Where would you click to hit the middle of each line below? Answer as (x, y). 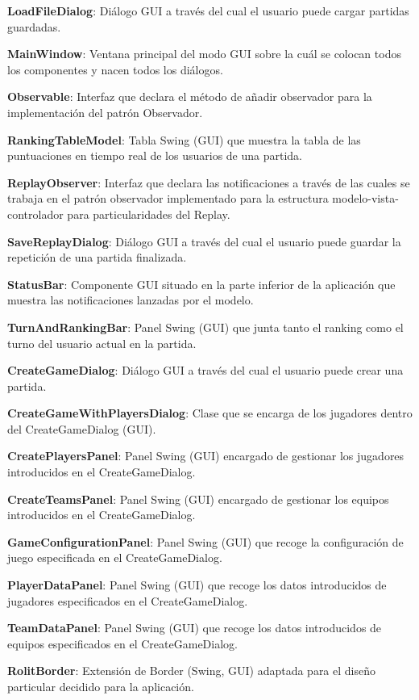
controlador (35, 214)
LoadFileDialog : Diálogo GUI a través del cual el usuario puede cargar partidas (208, 10)
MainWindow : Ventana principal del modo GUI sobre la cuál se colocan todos (204, 54)
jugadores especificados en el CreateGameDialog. (128, 600)
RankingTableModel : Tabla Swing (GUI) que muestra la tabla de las (184, 139)
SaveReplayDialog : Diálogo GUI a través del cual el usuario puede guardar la (204, 241)
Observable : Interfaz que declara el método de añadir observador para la (190, 96)
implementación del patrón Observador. (105, 112)
